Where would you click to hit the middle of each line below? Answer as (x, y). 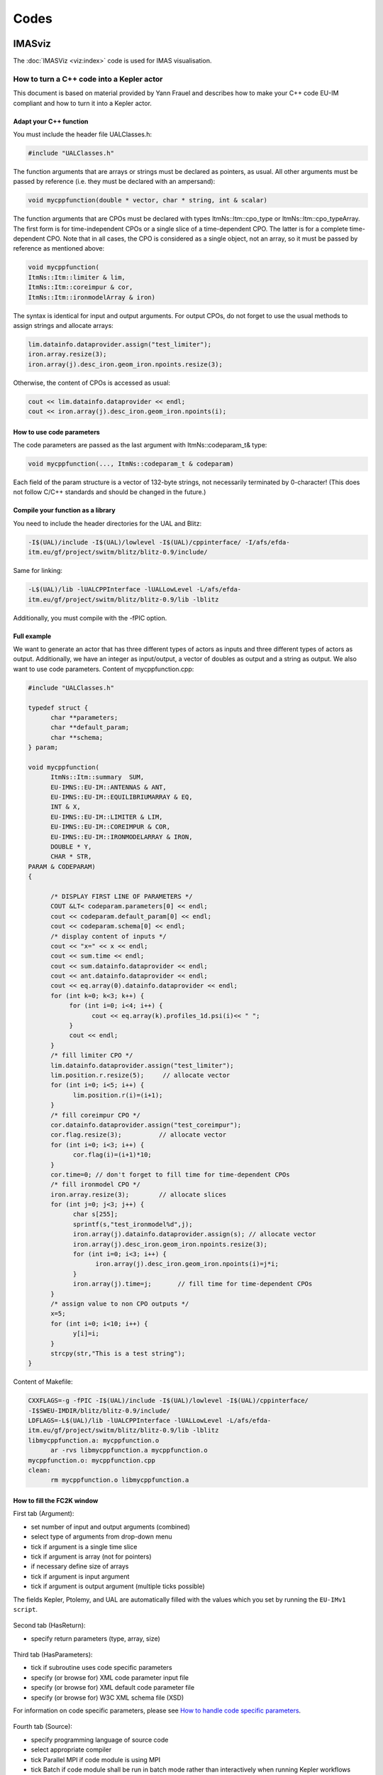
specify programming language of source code (100, 1739)
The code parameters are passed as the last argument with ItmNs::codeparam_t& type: (140, 445)
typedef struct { (58, 708)
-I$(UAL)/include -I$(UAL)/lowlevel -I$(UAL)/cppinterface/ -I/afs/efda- (159, 542)
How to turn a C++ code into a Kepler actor (88, 79)
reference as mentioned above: (59, 248)
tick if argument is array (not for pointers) (91, 1556)
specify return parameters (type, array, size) (96, 1638)
